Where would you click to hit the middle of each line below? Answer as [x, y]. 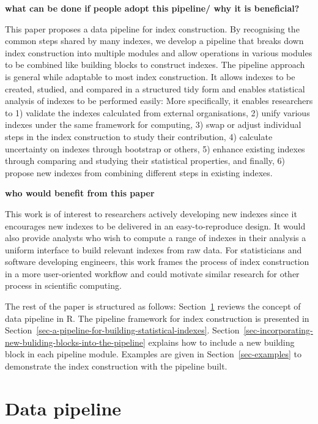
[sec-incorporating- [278, 330]
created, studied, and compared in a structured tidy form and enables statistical [155, 88]
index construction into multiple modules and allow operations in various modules [159, 52]
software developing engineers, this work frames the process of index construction [157, 262]
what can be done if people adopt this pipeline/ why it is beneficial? [152, 8]
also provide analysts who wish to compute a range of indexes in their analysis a [156, 238]
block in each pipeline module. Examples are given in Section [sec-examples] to [153, 354]
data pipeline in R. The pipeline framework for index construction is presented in [157, 318]
